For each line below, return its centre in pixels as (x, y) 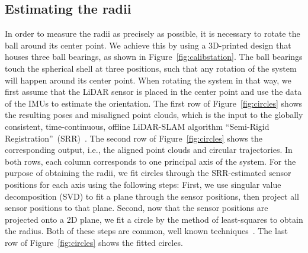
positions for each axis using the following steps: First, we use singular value (143, 184)
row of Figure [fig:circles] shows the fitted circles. (94, 242)
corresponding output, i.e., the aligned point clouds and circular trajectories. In (149, 150)
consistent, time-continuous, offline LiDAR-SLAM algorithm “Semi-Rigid (137, 126)
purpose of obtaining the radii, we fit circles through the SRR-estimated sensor (148, 173)
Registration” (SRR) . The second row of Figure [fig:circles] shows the (134, 138)
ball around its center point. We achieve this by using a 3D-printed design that (148, 45)
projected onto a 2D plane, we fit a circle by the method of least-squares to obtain (154, 219)
